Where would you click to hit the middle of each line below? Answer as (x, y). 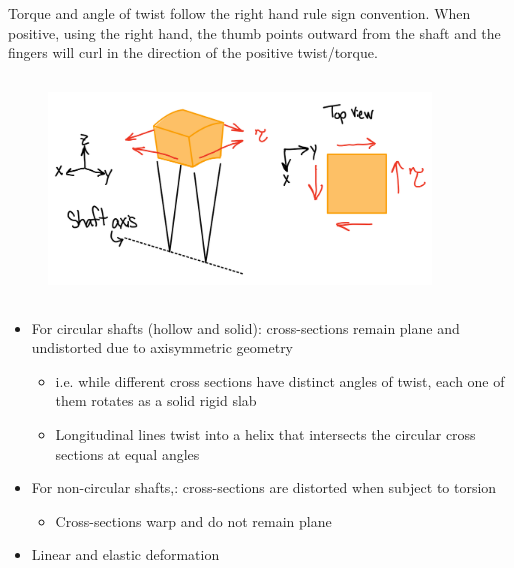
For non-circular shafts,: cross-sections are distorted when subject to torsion (264, 487)
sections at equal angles (127, 453)
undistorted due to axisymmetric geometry (162, 347)
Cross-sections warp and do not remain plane (193, 520)
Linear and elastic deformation (125, 554)
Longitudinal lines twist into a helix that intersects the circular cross (265, 433)
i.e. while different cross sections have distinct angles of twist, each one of (280, 380)
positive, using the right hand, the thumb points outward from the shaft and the (254, 32)
